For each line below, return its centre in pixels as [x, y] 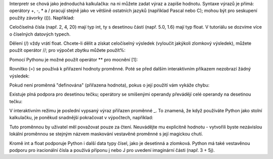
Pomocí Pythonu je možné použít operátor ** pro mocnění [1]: [74, 59]
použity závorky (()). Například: [42, 18]
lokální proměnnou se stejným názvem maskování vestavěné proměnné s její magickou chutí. [106, 134]
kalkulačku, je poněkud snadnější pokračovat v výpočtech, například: [81, 118]
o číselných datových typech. [40, 34]
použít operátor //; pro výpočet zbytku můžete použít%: [67, 50]
